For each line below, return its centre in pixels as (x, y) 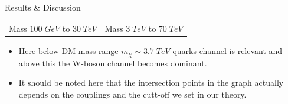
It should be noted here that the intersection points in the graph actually (151, 83)
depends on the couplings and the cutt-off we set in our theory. (132, 94)
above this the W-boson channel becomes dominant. (113, 63)
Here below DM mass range (68, 51)
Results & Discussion (43, 7)
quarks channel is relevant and (228, 51)
